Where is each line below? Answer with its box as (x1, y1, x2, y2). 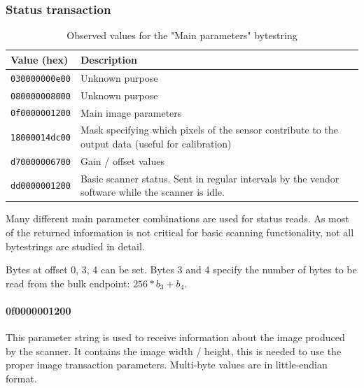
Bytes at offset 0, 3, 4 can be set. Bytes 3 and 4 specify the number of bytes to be (6, 262, 357, 277)
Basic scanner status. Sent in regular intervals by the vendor (80, 171, 339, 185)
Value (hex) (10, 52, 69, 66)
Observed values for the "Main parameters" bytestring (66, 28, 297, 43)
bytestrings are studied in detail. (6, 238, 145, 253)
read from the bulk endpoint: (6, 275, 130, 290)
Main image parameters (80, 105, 182, 120)
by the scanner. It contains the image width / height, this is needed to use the (6, 343, 342, 358)
